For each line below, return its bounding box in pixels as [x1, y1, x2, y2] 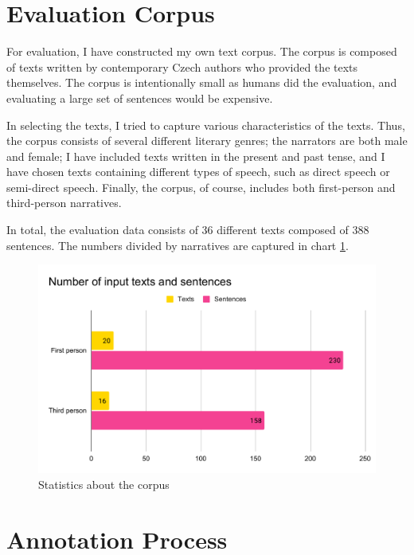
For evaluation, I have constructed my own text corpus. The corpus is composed [6, 43, 397, 60]
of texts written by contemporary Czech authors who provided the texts [6, 58, 358, 75]
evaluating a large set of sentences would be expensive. [6, 89, 273, 106]
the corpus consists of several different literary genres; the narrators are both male [6, 132, 408, 149]
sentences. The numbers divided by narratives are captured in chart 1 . [6, 236, 349, 253]
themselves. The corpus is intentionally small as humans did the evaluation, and [6, 74, 397, 91]
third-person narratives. [6, 194, 122, 211]
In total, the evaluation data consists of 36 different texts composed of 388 [6, 221, 369, 238]
